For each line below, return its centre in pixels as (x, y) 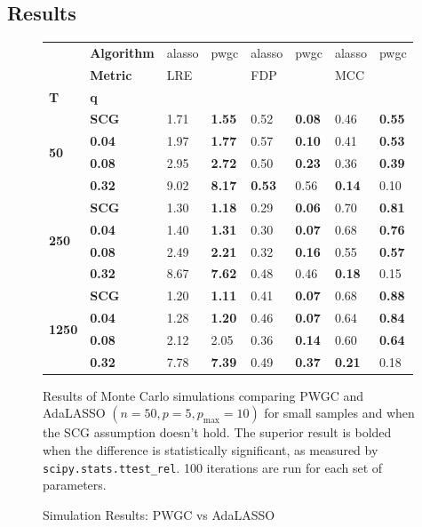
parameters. (75, 485)
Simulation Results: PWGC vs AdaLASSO (159, 514)
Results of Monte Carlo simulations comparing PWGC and (203, 395)
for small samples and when (339, 413)
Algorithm (122, 52)
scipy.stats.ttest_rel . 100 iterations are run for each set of (213, 467)
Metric (111, 74)
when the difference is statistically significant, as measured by (211, 450)
